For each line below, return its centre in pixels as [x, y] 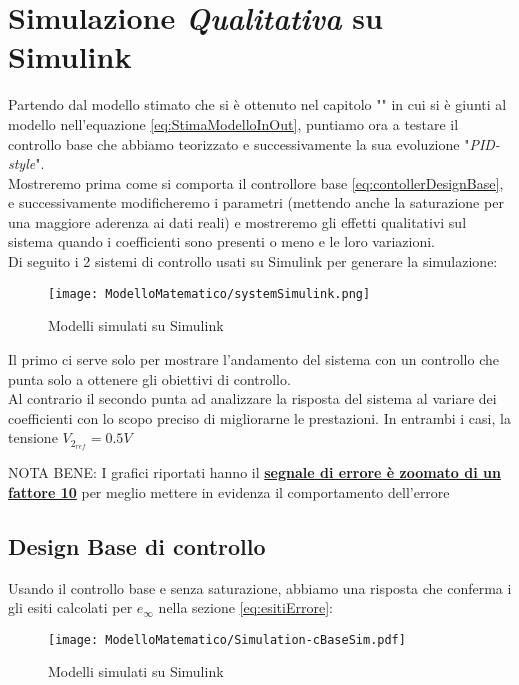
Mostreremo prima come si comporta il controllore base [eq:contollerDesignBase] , [256, 182]
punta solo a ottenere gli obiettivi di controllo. [149, 378]
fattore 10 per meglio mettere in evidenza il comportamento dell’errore [229, 491]
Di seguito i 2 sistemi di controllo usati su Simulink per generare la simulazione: [253, 261]
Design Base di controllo [137, 545]
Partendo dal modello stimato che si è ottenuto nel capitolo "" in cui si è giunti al [257, 104]
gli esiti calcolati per [70, 607]
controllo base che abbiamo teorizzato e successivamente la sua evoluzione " [239, 143]
